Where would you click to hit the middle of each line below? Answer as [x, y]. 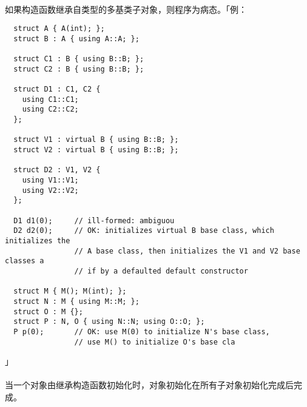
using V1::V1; [50, 180]
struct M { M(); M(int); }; [70, 291]
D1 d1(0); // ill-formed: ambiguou [94, 220]
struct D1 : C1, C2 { [57, 89]
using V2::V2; [50, 190]
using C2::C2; [50, 109]
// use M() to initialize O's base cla [155, 342]
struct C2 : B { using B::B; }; [79, 69]
